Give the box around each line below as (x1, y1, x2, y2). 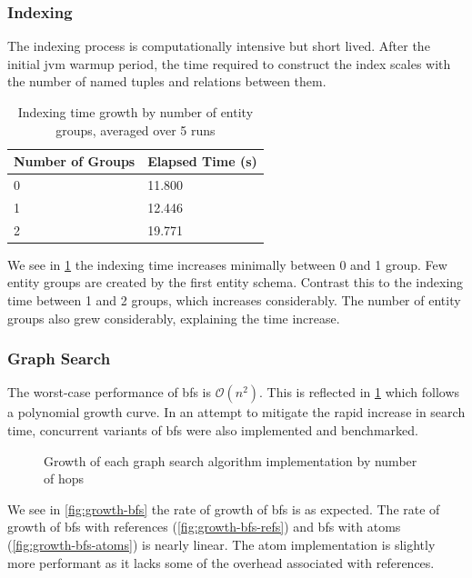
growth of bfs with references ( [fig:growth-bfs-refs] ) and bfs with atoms (7, 517, 401, 536)
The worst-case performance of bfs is (7, 383, 212, 402)
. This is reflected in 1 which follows (259, 383, 460, 402)
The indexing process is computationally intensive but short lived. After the (7, 36, 430, 55)
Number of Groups (14, 152, 136, 171)
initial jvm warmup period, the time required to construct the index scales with (7, 54, 451, 73)
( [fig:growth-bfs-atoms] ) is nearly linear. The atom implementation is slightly (7, 534, 436, 553)
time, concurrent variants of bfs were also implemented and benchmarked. (7, 421, 418, 439)
